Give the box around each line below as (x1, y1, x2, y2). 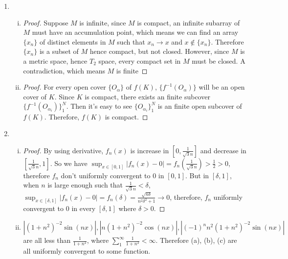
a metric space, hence (23, 55, 88, 66)
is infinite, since (79, 17, 126, 27)
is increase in (130, 145, 169, 155)
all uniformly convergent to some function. (23, 246, 151, 256)
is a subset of (39, 46, 79, 56)
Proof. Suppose (23, 17, 68, 27)
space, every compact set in (98, 55, 181, 66)
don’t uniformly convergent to (61, 170, 151, 180)
